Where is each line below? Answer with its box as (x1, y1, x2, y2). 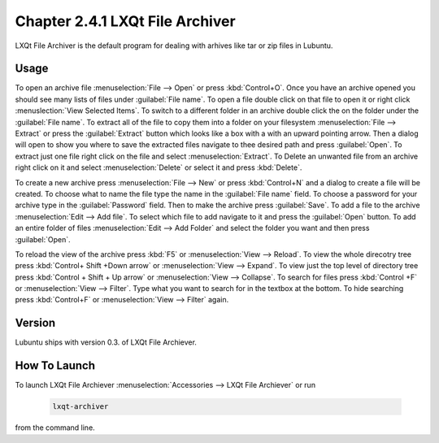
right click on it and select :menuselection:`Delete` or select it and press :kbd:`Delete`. (15, 163, 302, 172)
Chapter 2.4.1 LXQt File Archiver (15, 12, 236, 30)
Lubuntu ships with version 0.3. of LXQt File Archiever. (15, 337, 197, 347)
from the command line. (15, 423, 95, 432)
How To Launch (15, 358, 95, 373)
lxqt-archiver (52, 402, 109, 411)
